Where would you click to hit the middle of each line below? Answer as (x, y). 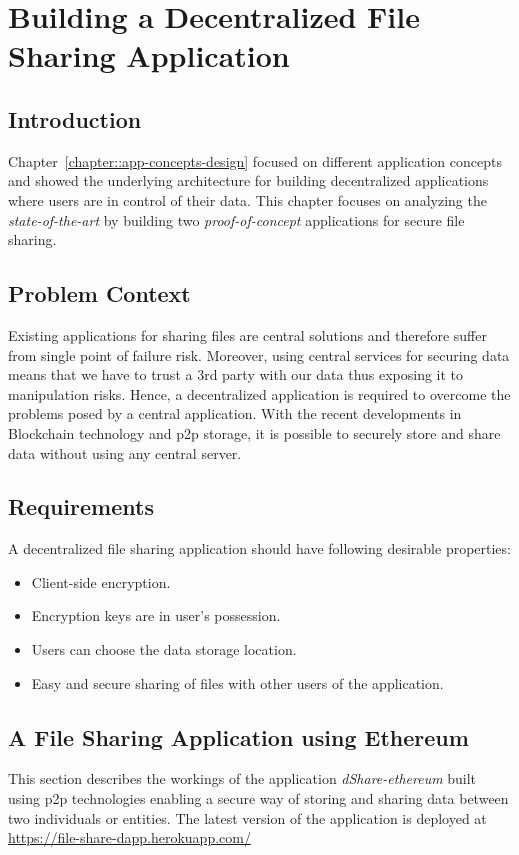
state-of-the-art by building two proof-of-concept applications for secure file (236, 219)
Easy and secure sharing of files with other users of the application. (237, 682)
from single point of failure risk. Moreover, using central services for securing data (259, 354)
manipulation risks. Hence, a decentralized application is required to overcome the (259, 393)
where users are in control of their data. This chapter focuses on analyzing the (247, 199)
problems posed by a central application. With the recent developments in (235, 413)
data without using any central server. (125, 452)
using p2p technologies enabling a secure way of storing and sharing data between (258, 798)
